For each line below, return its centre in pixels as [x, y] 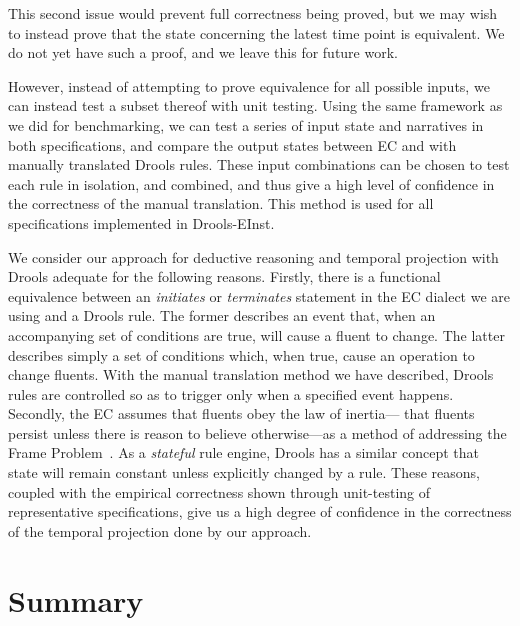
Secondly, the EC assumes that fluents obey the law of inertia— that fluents [241, 413]
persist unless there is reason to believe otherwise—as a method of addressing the [257, 432]
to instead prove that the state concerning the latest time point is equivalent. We [256, 32]
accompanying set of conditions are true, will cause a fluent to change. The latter [256, 334]
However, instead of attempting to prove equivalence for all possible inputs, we [249, 85]
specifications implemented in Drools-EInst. [141, 222]
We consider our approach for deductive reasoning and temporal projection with [253, 256]
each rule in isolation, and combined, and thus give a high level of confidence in [251, 183]
